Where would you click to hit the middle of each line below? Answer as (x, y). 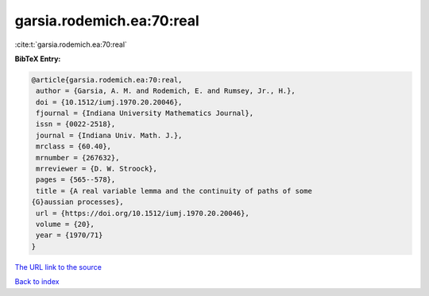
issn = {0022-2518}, (76, 124)
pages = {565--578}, (76, 180)
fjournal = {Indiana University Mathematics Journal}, (145, 113)
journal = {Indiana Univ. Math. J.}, (109, 135)
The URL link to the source (58, 267)
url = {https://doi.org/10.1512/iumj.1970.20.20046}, (143, 213)
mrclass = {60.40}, (73, 146)
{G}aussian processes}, (78, 202)
